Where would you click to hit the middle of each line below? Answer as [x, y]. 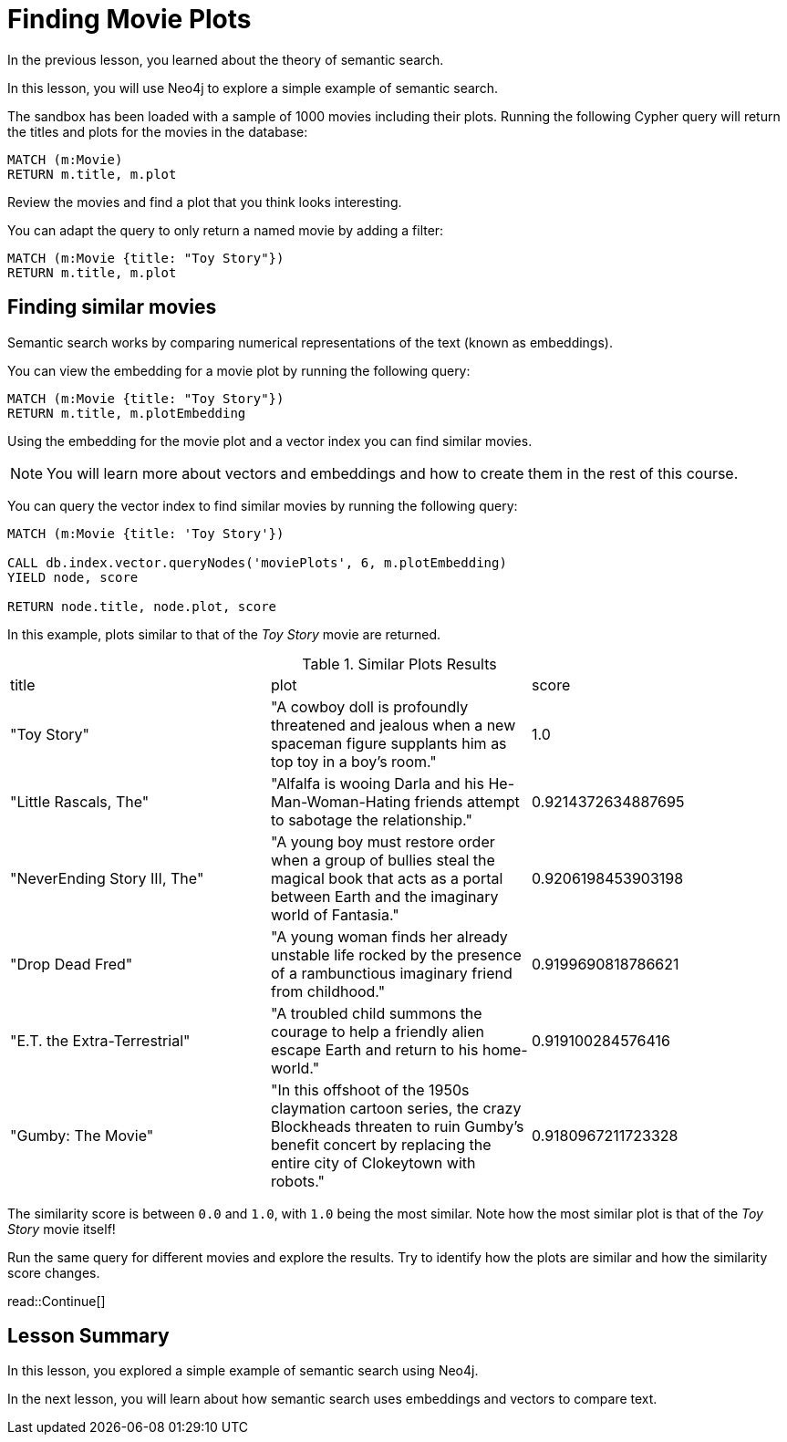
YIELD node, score [73, 577]
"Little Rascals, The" [80, 801]
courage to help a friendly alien [377, 1031]
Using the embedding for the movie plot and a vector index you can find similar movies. [270, 441]
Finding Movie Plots [129, 19]
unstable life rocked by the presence [396, 954]
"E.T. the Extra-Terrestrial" [100, 1040]
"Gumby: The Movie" [82, 1135]
